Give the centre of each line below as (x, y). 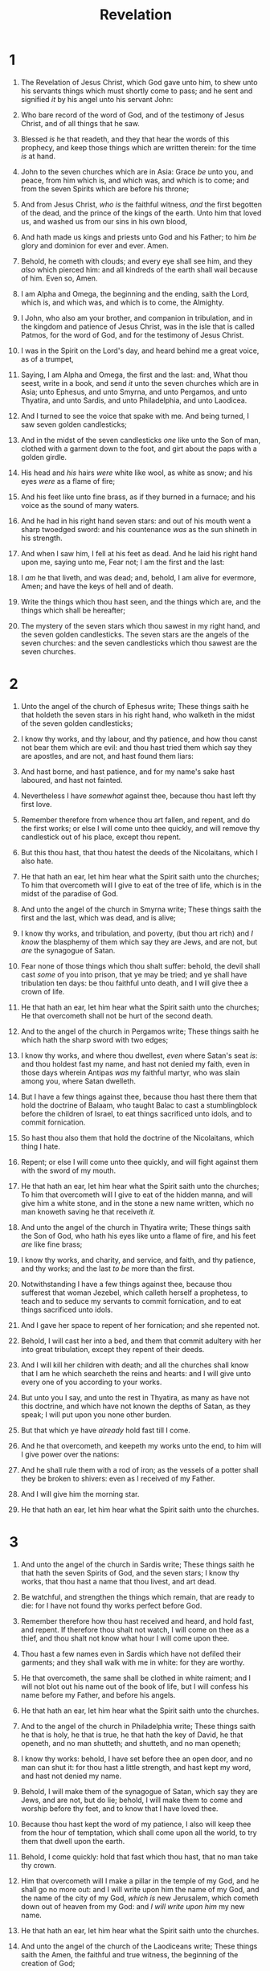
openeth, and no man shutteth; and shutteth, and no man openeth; (131, 1743)
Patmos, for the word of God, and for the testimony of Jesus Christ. (132, 334)
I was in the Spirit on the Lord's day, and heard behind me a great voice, (140, 350)
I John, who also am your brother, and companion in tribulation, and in (137, 318)
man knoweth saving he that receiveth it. (88, 1211)
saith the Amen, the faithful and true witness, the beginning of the (129, 1954)
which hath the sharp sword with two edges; (94, 1039)
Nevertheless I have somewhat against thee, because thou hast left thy (138, 795)
